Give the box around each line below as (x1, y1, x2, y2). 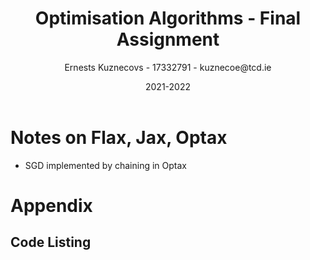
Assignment (116, 28, 220, 51)
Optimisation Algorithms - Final (34, 7, 302, 30)
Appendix (10, 194, 93, 217)
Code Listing (10, 234, 92, 251)
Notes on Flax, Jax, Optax (10, 126, 228, 149)
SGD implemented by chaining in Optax (24, 159, 187, 171)
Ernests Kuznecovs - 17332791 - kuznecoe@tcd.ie (64, 61, 272, 73)
